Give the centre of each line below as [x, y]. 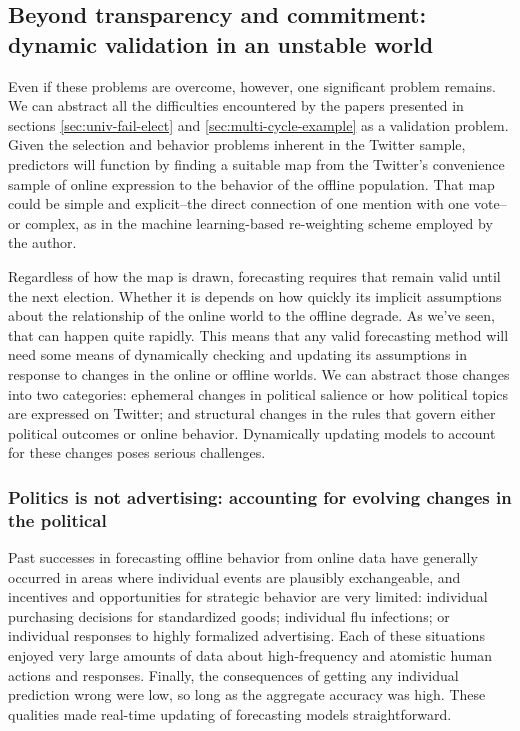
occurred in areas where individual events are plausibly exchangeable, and [234, 576]
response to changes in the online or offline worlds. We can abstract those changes [259, 373]
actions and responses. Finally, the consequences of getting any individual [233, 674]
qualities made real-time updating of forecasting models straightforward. [230, 713]
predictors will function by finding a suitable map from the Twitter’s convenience [256, 163]
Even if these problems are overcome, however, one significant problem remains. [252, 85]
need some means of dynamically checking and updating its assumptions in [237, 354]
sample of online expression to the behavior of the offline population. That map [251, 183]
